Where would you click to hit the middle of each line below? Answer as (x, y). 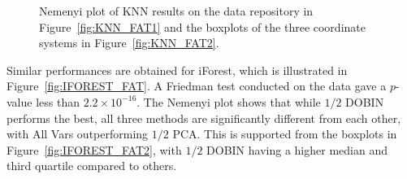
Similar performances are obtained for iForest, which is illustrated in (177, 70)
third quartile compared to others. (92, 166)
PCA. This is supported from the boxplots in (285, 134)
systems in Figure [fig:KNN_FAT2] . (129, 43)
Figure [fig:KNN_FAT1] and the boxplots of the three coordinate (202, 26)
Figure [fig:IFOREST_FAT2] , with (94, 149)
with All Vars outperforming (78, 134)
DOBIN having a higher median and (297, 149)
